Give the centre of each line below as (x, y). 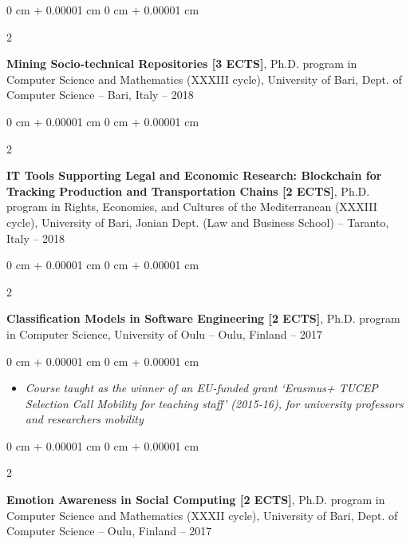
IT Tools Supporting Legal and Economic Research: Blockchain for (194, 175)
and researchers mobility (84, 419)
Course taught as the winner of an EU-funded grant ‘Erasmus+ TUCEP (201, 388)
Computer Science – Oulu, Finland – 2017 (109, 531)
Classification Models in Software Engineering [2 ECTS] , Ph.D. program (203, 318)
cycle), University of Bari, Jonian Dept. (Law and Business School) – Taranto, (198, 222)
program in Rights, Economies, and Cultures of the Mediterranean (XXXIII (192, 206)
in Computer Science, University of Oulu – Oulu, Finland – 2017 (164, 334)
